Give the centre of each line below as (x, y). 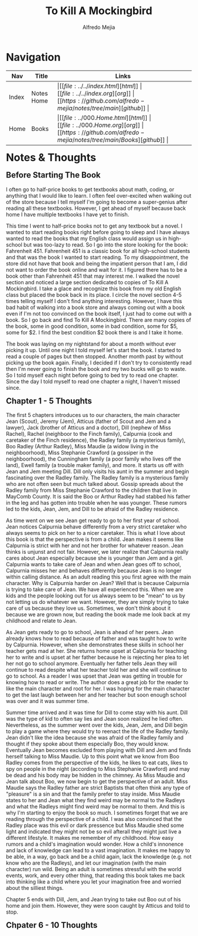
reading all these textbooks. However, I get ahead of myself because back (96, 208)
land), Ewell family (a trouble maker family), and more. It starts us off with (95, 465)
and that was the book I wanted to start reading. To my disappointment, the (97, 257)
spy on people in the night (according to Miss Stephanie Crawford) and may (98, 769)
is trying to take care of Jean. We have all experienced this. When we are (95, 589)
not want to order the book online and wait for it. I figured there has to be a (97, 270)
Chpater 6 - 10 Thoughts (52, 925)
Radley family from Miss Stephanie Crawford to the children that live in (92, 490)
